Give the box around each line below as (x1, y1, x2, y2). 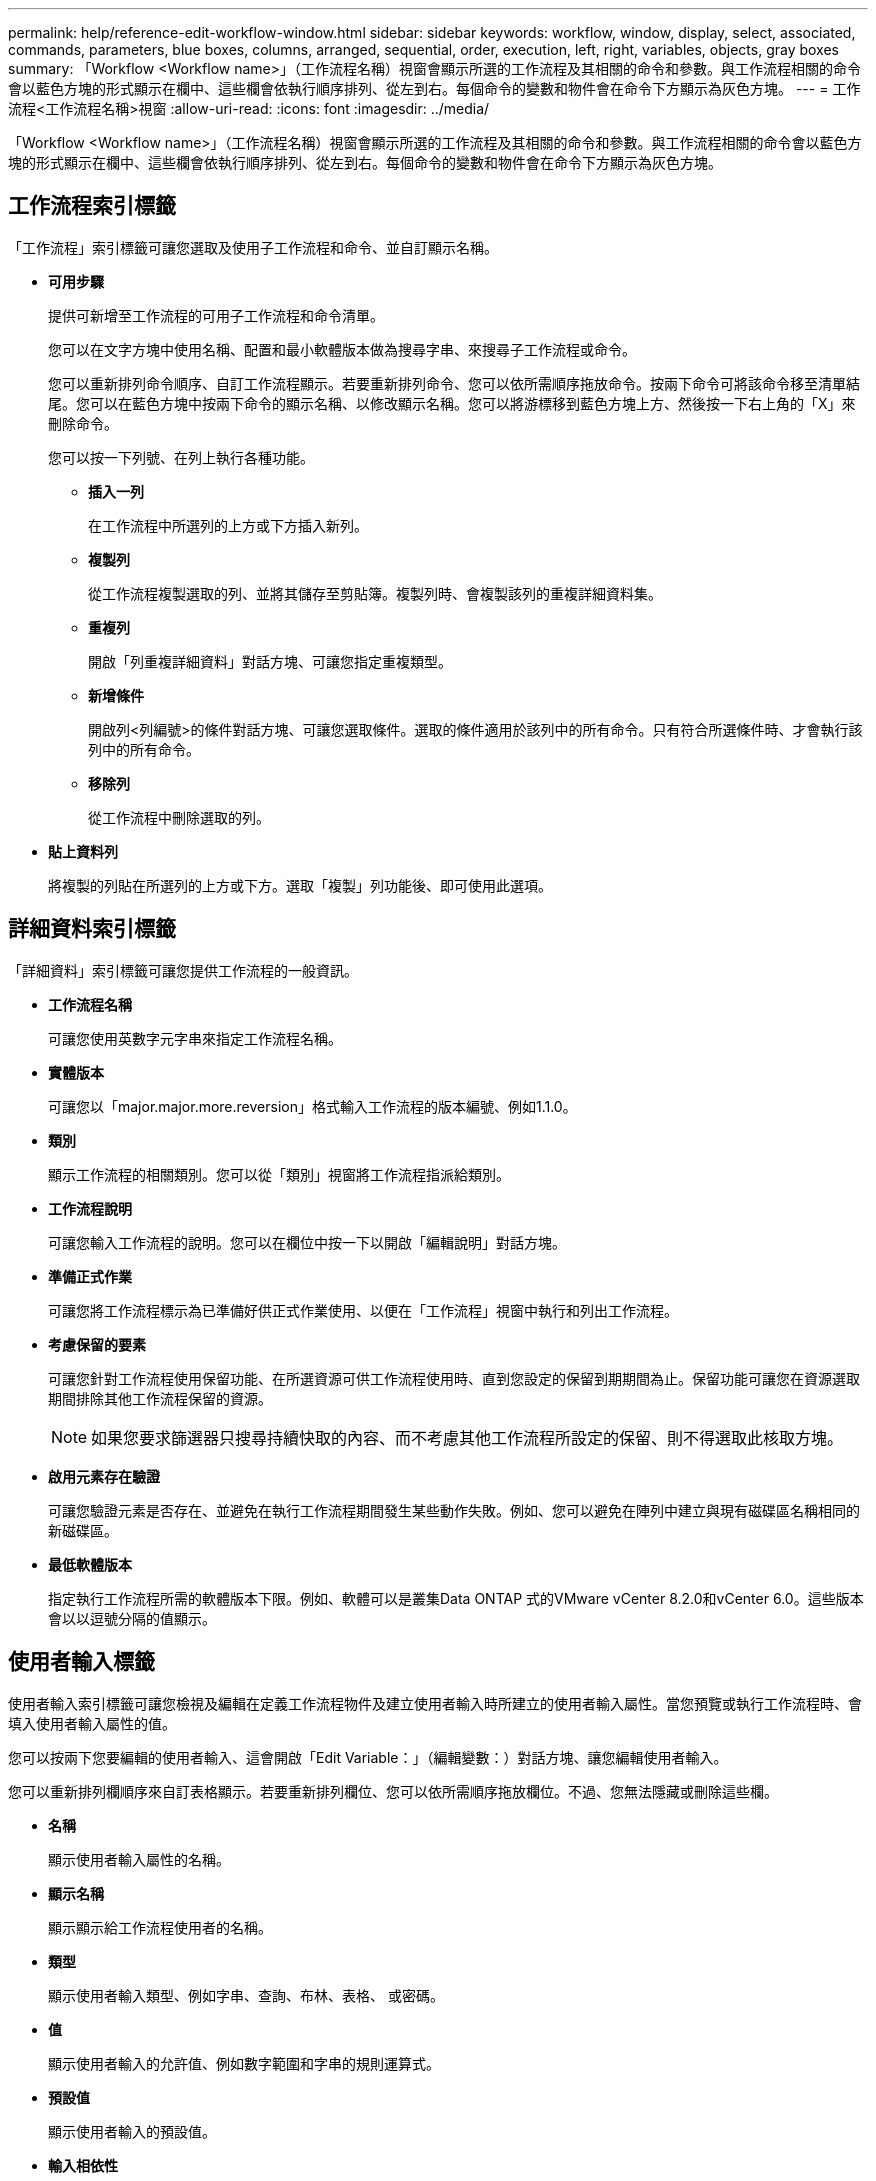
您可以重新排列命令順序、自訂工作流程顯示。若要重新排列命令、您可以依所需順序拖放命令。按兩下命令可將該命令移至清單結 (48, 374, 860, 392)
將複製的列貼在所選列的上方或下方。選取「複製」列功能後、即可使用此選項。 (48, 876, 552, 894)
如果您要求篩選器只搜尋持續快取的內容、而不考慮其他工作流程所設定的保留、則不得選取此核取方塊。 (91, 1427, 844, 1448)
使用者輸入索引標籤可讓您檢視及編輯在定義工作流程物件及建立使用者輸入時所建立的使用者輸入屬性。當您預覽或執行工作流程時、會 (8, 1694, 862, 1712)
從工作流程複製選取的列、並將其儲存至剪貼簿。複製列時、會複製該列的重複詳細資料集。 (88, 584, 662, 602)
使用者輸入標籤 (8, 1649, 155, 1675)
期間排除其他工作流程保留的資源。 (48, 1389, 272, 1407)
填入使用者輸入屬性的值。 (8, 1714, 176, 1732)
